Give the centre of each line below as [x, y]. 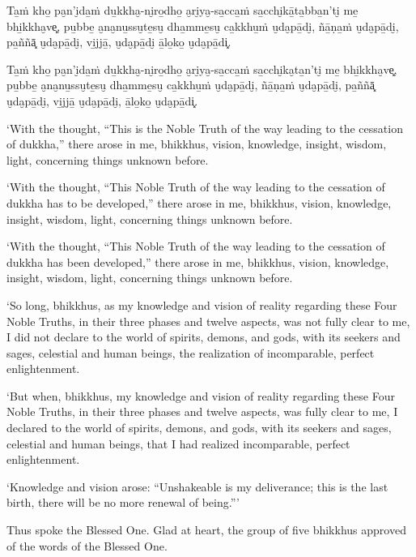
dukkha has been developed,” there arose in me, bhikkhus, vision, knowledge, [198, 261]
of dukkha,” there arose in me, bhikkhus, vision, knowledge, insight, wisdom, [197, 144]
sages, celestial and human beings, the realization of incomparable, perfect [191, 352]
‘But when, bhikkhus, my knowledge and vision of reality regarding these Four [201, 395]
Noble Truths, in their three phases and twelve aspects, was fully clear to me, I [202, 411]
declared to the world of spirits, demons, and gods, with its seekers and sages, [199, 428]
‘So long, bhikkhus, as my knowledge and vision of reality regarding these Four [202, 304]
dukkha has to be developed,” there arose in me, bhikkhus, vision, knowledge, [199, 202]
